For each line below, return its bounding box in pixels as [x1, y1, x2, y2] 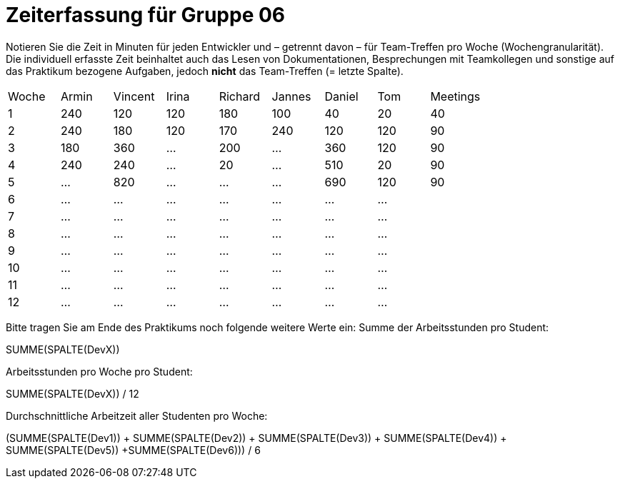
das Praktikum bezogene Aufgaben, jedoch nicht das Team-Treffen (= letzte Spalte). [6, 64, 404, 77]
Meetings [430, 89, 481, 104]
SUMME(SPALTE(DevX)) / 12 [6, 387, 139, 400]
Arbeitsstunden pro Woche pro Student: [6, 365, 193, 378]
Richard [219, 89, 260, 104]
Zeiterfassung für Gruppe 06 [6, 3, 286, 27]
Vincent [113, 89, 155, 104]
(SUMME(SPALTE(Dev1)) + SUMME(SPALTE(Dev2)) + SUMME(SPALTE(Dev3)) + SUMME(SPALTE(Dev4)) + [6, 431, 507, 444]
